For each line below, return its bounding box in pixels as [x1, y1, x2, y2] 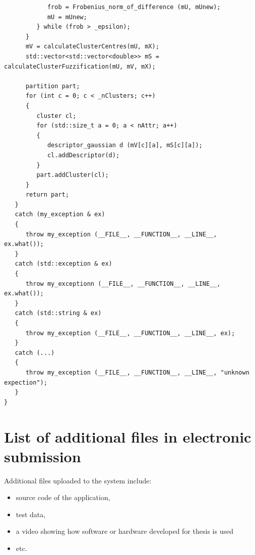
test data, [16, 509, 46, 519]
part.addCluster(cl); [36, 171, 109, 179]
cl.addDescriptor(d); [47, 151, 120, 159]
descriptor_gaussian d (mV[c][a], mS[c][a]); [47, 142, 203, 149]
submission [4, 446, 81, 466]
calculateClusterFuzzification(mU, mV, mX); [4, 63, 156, 70]
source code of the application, [16, 492, 110, 503]
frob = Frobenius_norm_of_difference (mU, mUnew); [47, 4, 221, 11]
